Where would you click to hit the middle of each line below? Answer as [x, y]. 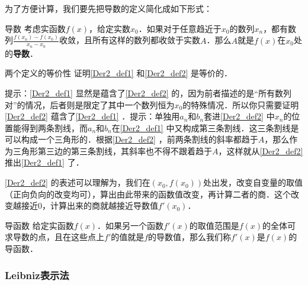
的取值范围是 [214, 225]
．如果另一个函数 [131, 225]
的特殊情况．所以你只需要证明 [241, 104]
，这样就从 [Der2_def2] [261, 150]
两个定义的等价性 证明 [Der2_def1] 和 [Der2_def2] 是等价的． [118, 73]
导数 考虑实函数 [35, 28]
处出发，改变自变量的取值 [253, 182]
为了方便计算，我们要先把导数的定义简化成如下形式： [108, 8]
